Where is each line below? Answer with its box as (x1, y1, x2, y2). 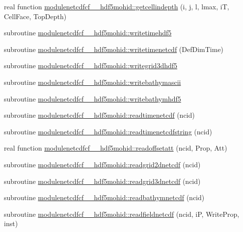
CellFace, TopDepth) (4, 11, 67, 21)
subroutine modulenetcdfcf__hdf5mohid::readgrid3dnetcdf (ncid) (4, 176, 201, 186)
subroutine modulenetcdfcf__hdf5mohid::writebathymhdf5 (4, 93, 181, 103)
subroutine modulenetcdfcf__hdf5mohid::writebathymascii (4, 77, 181, 87)
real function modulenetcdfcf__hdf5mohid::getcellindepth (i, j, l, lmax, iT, (4, 1, 229, 11)
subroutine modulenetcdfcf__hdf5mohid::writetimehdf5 (4, 27, 172, 38)
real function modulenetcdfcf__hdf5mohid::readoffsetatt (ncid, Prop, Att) (4, 143, 227, 153)
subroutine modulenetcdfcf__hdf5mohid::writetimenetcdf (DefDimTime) (4, 44, 224, 54)
